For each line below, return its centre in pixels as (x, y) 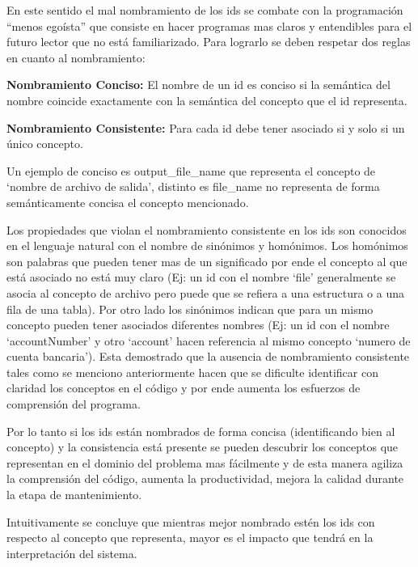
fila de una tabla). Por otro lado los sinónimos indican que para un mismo (190, 309)
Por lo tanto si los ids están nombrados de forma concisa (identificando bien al (201, 431)
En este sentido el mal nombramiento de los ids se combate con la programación (205, 10)
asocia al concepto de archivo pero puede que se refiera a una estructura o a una (205, 292)
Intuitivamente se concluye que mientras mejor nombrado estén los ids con (191, 521)
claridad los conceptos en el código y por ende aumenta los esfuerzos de (184, 388)
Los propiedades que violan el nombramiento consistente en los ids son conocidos (207, 229)
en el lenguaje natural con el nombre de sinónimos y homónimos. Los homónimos (207, 245)
